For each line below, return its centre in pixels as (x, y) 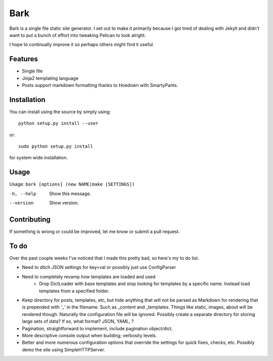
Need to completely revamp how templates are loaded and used (89, 277)
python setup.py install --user (58, 123)
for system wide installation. (39, 158)
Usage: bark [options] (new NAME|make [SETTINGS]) (72, 184)
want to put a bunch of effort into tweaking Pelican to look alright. (78, 35)
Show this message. (70, 193)
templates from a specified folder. (74, 291)
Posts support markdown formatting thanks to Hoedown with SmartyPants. (100, 85)
